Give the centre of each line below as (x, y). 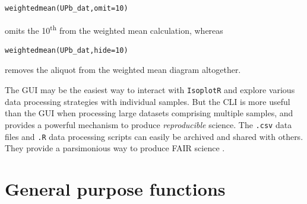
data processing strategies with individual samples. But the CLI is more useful (148, 101)
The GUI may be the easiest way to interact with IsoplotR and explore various (150, 90)
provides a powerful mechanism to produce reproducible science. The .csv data (148, 124)
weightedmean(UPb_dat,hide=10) (67, 50)
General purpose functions (115, 188)
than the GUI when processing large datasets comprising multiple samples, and (149, 113)
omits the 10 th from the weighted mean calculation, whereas (114, 29)
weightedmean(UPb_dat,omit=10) (67, 8)
